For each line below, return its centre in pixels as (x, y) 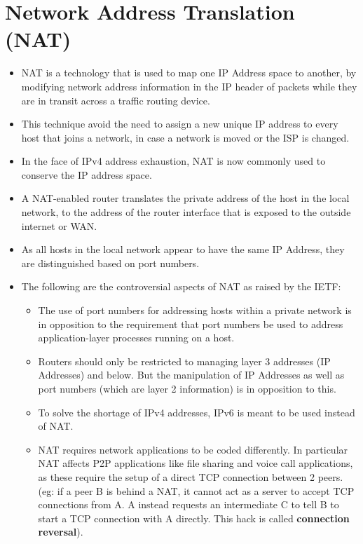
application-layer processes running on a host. (136, 338)
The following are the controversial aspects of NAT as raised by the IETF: (181, 286)
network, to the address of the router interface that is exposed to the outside (186, 212)
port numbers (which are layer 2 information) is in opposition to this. (187, 388)
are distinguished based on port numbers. (110, 263)
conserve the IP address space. (87, 174)
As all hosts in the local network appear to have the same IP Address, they (183, 249)
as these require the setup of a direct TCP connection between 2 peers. (191, 476)
